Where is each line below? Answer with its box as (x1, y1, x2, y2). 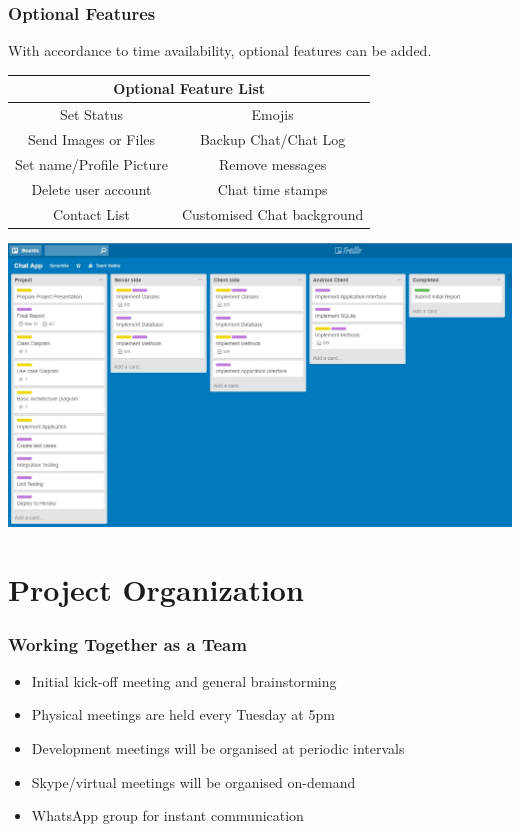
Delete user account (31, 178, 152, 199)
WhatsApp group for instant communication (31, 805, 304, 826)
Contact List (53, 203, 130, 224)
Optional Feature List (113, 78, 266, 99)
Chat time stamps (217, 178, 328, 199)
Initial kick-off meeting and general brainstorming (31, 670, 337, 691)
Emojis (251, 104, 294, 125)
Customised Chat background (181, 203, 364, 224)
